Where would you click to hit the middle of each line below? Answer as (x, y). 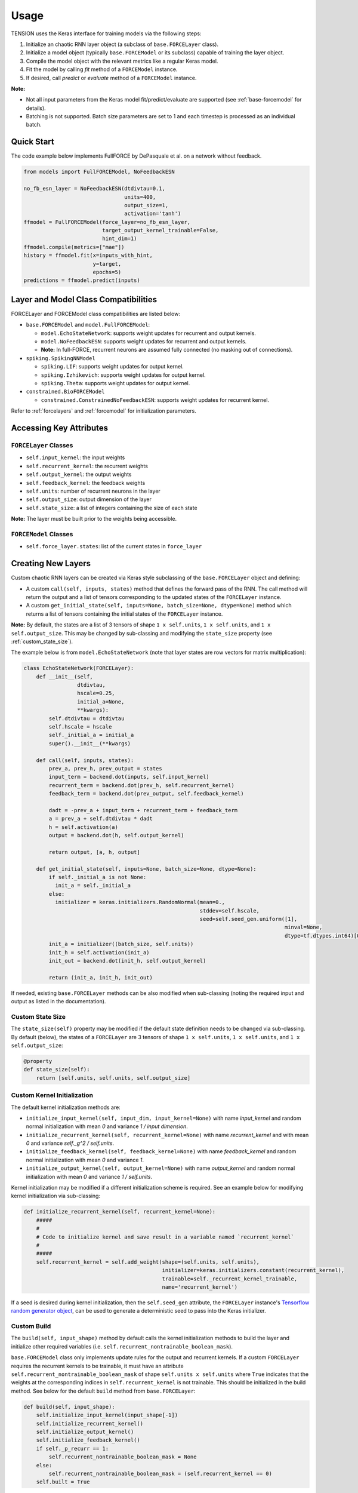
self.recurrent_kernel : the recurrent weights (87, 466)
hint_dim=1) (120, 239)
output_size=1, (146, 205)
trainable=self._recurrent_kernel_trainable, (230, 1279)
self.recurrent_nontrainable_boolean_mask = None (123, 1457)
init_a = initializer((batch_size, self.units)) (121, 944)
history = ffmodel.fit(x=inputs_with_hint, (88, 256)
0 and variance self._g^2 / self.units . (70, 1143)
